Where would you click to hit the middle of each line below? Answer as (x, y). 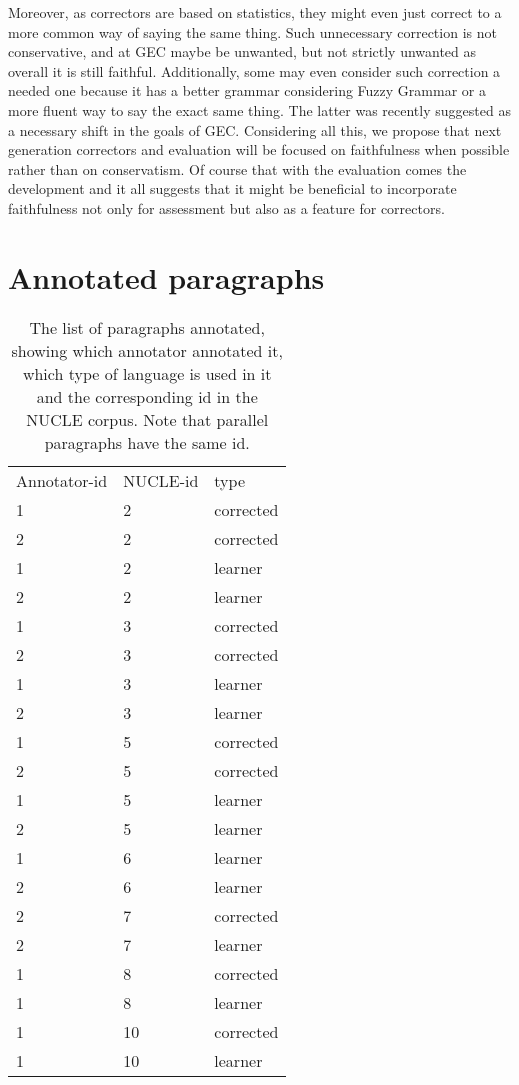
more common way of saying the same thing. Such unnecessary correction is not (252, 31)
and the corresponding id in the (147, 396)
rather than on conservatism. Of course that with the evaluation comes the (237, 168)
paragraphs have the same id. (147, 442)
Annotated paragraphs (166, 276)
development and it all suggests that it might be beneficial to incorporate (232, 188)
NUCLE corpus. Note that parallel (147, 419)
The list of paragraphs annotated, (147, 327)
